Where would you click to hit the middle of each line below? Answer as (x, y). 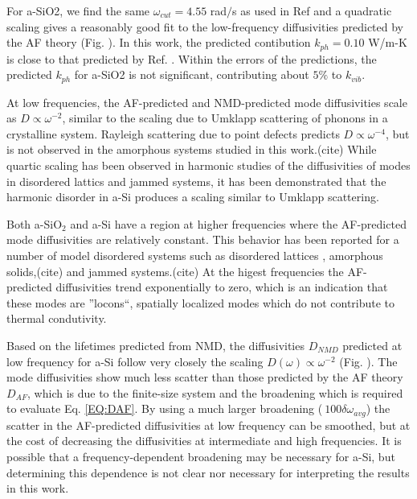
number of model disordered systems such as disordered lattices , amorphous (195, 256)
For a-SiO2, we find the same (78, 10)
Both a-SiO (35, 223)
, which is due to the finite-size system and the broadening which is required (215, 392)
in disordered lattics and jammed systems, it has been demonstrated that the (196, 181)
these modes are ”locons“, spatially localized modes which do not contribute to (201, 302)
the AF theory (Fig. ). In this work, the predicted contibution (159, 42)
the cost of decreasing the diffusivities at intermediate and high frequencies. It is (204, 441)
